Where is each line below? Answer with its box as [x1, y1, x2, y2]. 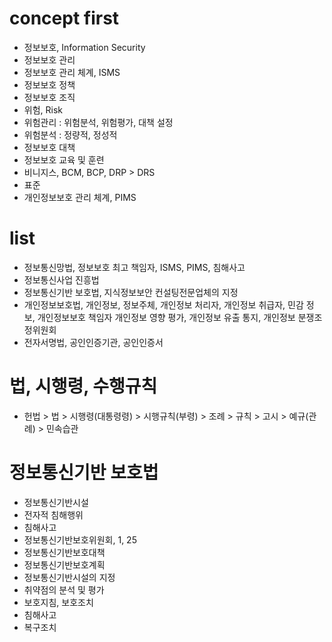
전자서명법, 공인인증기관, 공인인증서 [23, 336, 164, 348]
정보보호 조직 [23, 91, 76, 103]
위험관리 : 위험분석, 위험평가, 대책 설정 [23, 116, 174, 128]
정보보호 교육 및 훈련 [23, 153, 105, 166]
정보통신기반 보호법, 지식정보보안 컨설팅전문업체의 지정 [23, 286, 239, 298]
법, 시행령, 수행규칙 [9, 375, 158, 398]
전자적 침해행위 [23, 508, 84, 521]
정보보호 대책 [23, 141, 76, 153]
